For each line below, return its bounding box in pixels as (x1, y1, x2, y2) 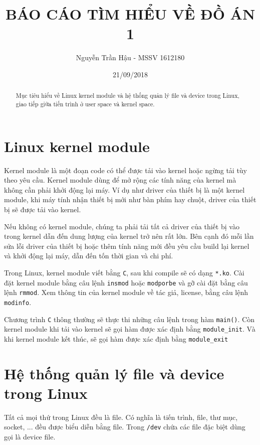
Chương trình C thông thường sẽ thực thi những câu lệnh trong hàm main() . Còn (4, 314, 254, 324)
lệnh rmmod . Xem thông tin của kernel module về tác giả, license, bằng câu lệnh (4, 287, 248, 298)
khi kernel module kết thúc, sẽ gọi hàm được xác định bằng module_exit (4, 333, 228, 344)
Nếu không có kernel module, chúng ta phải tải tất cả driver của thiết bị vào (4, 221, 239, 231)
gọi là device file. (4, 431, 56, 442)
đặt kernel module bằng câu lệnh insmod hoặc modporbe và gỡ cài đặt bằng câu (4, 277, 248, 287)
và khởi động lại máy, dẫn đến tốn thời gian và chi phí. (4, 250, 173, 261)
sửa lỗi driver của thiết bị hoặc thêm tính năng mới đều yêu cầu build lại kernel (4, 240, 249, 251)
